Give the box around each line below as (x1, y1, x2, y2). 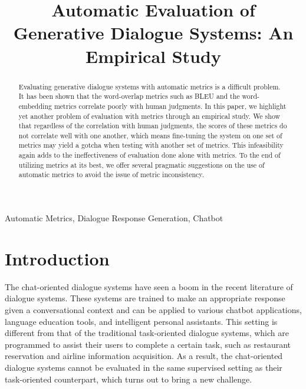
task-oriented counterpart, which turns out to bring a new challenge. (5, 373, 252, 385)
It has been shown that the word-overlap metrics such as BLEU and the (18, 91, 240, 101)
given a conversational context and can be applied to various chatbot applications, (5, 304, 302, 316)
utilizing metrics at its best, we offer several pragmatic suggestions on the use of (18, 159, 265, 169)
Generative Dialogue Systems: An (13, 21, 294, 45)
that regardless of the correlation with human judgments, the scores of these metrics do (18, 121, 287, 131)
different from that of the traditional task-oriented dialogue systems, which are (5, 327, 289, 339)
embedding (18, 101, 52, 111)
